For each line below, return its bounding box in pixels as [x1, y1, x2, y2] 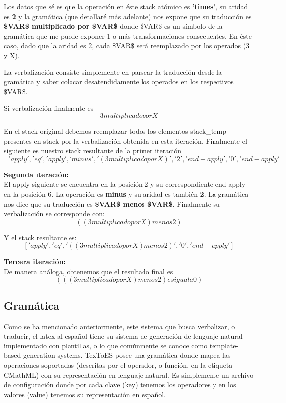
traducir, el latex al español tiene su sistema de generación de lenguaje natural [4, 331, 243, 341]
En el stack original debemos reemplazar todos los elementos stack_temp [4, 125, 226, 136]
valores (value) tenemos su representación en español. [4, 389, 166, 399]
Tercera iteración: [4, 256, 66, 267]
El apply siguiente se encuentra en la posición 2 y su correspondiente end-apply [4, 179, 246, 189]
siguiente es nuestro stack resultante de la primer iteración [4, 145, 182, 156]
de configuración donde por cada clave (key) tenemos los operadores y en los [4, 379, 236, 390]
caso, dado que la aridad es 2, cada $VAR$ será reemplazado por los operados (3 [4, 40, 250, 51]
